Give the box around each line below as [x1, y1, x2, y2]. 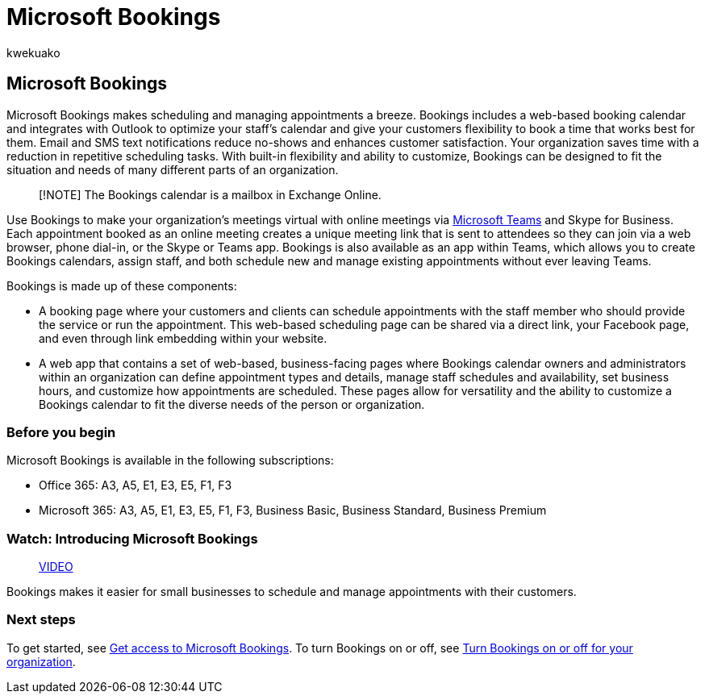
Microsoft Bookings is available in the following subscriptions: [6, 453, 334, 468]
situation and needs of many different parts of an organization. [6, 162, 339, 177]
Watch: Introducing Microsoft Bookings [6, 530, 258, 547]
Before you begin [6, 423, 116, 440]
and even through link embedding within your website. [39, 331, 327, 345]
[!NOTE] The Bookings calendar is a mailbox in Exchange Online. [39, 187, 382, 202]
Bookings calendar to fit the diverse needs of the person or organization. [39, 397, 425, 411]
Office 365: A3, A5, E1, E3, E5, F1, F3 [39, 478, 232, 493]
